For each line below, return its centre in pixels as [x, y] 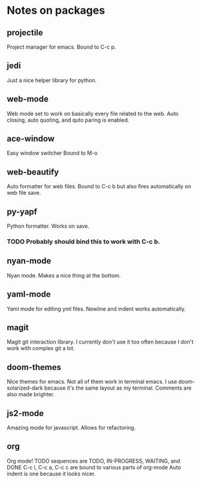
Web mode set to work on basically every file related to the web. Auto [93, 113]
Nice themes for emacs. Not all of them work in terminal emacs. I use [92, 382]
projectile [25, 33]
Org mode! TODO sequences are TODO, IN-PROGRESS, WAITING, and [93, 461]
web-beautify [33, 172]
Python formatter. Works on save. [48, 226]
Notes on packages [56, 10]
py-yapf [22, 211]
